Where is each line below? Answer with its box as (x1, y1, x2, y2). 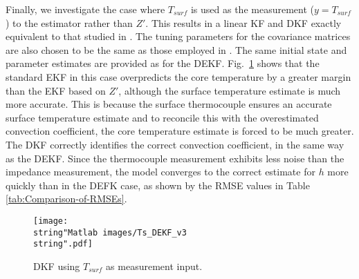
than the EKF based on (6, 83, 106, 97)
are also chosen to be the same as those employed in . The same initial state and (6, 42, 347, 57)
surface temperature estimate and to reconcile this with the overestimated (6, 110, 319, 124)
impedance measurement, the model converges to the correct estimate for (6, 164, 315, 179)
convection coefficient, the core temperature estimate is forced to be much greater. (6, 124, 354, 138)
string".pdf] (33, 239, 93, 249)
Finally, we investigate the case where (6, 2, 165, 16)
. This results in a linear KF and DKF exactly (145, 15, 342, 30)
